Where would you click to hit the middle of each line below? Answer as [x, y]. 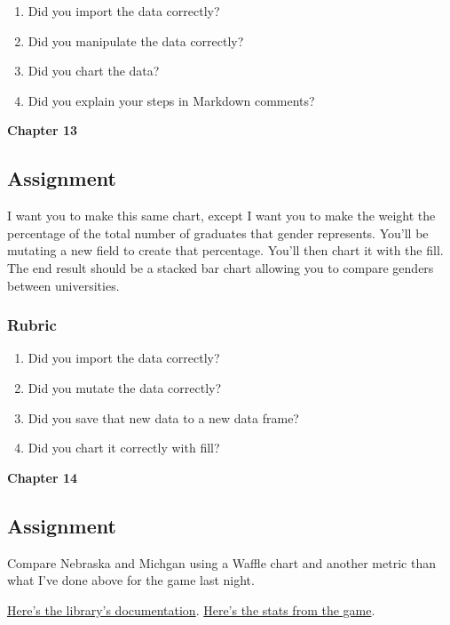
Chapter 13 [43, 130]
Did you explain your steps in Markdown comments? [171, 100]
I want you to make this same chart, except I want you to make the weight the [221, 216]
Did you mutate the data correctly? [125, 387]
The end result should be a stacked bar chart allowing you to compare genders [221, 267]
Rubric [32, 325]
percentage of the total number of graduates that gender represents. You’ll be [218, 232]
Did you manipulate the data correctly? [136, 40]
